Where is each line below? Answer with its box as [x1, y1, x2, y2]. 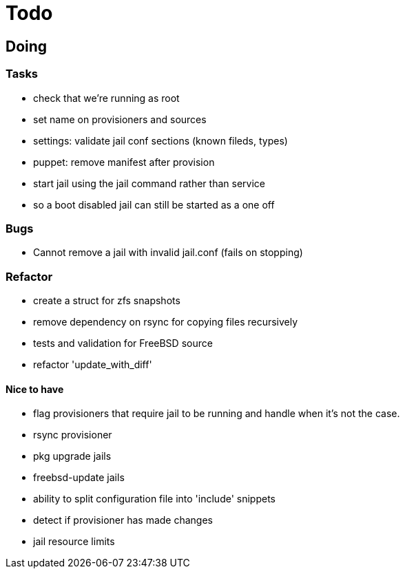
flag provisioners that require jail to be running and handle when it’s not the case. [33, 407, 400, 420]
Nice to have [6, 383, 64, 395]
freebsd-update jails [33, 471, 125, 484]
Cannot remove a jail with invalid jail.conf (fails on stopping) [33, 246, 303, 259]
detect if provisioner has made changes [33, 514, 213, 527]
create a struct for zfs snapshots [33, 295, 180, 307]
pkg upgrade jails [33, 450, 112, 463]
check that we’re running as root [33, 92, 180, 104]
